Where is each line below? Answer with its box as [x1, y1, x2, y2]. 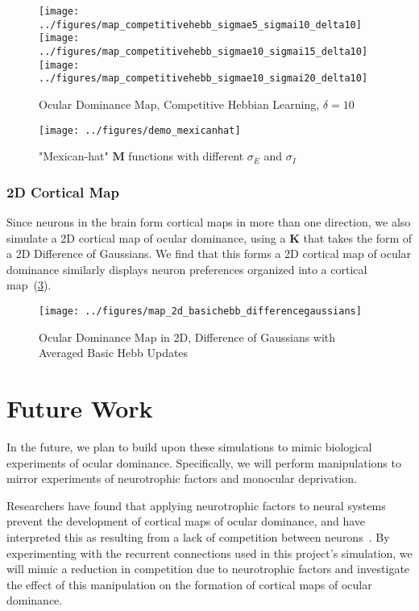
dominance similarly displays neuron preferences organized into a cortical [6, 260, 367, 277]
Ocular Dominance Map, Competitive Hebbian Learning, [39, 95, 320, 112]
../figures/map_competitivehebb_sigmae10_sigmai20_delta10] [39, 73, 368, 85]
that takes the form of [303, 229, 413, 246]
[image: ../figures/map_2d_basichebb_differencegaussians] [39, 305, 362, 317]
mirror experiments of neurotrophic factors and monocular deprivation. [6, 470, 357, 487]
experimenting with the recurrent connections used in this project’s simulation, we [6, 544, 413, 561]
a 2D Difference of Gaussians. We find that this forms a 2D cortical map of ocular [6, 245, 412, 262]
